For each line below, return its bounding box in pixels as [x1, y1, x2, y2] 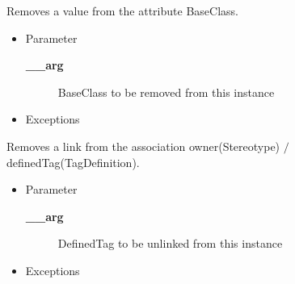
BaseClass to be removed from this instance [57, 83, 275, 100]
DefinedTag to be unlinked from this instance [57, 235, 283, 252]
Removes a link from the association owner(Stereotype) [6, 137, 280, 154]
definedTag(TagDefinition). [6, 153, 140, 170]
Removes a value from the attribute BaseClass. [6, 2, 238, 19]
